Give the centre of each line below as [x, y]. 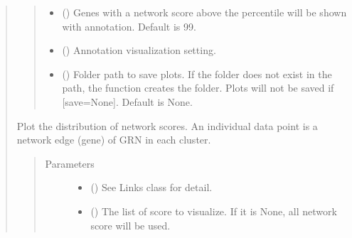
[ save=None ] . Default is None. [127, 101]
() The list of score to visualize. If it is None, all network [214, 211]
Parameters [70, 163]
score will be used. [130, 225]
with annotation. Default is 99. [129, 26]
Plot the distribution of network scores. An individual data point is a [167, 125]
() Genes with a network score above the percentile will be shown [204, 12]
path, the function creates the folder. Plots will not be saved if [198, 88]
